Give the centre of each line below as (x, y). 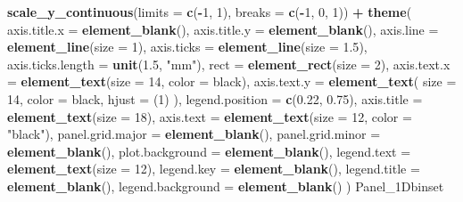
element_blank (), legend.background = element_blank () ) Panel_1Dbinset (226, 186)
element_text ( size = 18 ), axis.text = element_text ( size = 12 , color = (210, 116)
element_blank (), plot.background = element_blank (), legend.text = (209, 151)
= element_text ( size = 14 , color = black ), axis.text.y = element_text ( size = (232, 81)
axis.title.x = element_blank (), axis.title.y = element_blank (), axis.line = (223, 29)
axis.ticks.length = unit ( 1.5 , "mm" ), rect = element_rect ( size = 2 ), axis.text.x (229, 64)
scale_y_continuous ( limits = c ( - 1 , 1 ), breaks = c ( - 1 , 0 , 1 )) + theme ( (210, 12)
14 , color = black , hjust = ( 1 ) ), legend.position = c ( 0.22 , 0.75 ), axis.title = (215, 98)
